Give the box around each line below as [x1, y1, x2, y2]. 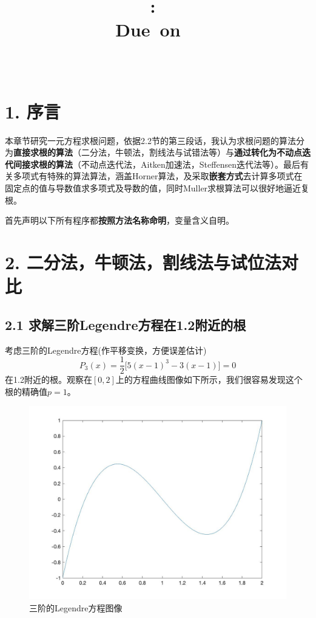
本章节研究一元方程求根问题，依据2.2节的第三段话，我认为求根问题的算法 [5, 134, 296, 146]
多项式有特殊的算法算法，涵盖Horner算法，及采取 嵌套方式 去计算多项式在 [13, 170, 303, 182]
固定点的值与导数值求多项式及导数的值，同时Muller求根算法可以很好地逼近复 [5, 182, 310, 194]
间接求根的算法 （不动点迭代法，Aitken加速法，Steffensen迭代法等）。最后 [13, 157, 300, 170]
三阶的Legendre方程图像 [29, 602, 123, 614]
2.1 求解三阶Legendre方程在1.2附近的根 [5, 315, 246, 334]
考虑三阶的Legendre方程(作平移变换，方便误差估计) [5, 343, 207, 356]
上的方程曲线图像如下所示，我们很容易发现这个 [115, 373, 303, 386]
